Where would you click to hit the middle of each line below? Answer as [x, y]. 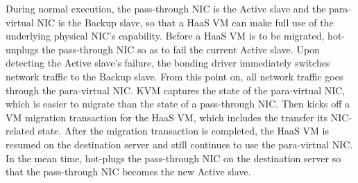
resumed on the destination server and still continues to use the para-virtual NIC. [179, 144]
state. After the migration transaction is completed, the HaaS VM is [183, 131]
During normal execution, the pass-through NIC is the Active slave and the [166, 8]
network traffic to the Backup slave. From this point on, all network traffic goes [174, 76]
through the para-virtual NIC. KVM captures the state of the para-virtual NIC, [176, 90]
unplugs [22, 49]
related [20, 131]
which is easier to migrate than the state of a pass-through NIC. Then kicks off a [178, 104]
